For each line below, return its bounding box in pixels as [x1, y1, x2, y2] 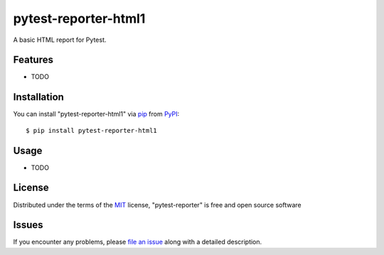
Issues [13, 219, 43, 231]
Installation [13, 91, 64, 103]
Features [13, 54, 53, 66]
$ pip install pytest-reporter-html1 [26, 126, 158, 134]
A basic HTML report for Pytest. [13, 36, 107, 44]
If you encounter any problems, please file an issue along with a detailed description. [13, 238, 262, 246]
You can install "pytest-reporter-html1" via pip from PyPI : [13, 110, 180, 119]
